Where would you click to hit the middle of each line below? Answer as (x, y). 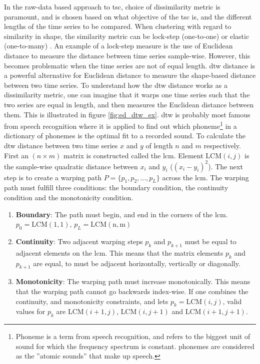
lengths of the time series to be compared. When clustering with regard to (118, 26)
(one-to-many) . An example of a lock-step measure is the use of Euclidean (118, 46)
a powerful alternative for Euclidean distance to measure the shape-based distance (130, 75)
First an (16, 155)
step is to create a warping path (53, 177)
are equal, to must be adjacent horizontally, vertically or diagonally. (137, 263)
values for (30, 311)
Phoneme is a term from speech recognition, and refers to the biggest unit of (133, 336)
